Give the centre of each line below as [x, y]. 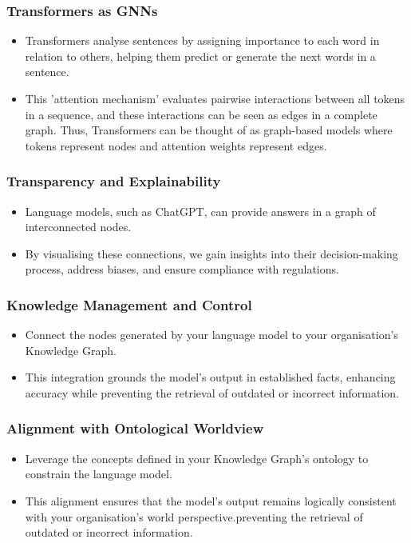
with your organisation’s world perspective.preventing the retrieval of [194, 516]
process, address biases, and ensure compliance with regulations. [182, 269]
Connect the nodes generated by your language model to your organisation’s [211, 335]
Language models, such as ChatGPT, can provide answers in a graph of [200, 211]
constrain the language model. [99, 474]
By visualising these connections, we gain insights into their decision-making [211, 253]
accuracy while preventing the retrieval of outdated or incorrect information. [212, 392]
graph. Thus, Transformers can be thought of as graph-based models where [209, 130]
